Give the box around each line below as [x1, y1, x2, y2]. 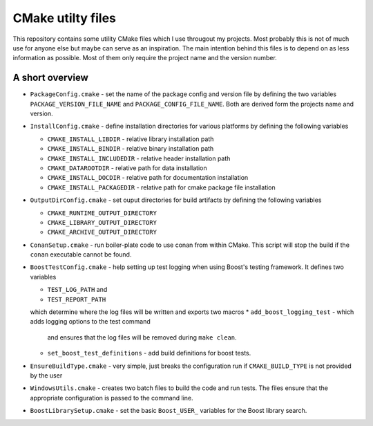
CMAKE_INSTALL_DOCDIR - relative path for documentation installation [47, 174, 249, 182]
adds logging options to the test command [30, 317, 151, 326]
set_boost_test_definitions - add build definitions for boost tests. [47, 349, 251, 358]
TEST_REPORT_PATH [47, 295, 106, 304]
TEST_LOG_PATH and [47, 286, 108, 294]
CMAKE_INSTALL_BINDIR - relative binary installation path [47, 145, 214, 153]
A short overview [12, 72, 89, 84]
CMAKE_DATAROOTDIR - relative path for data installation [47, 163, 207, 172]
